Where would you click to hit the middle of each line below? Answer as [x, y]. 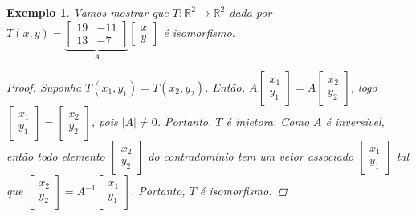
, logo [364, 87]
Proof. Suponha [44, 87]
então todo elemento [56, 156]
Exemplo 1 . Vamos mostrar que [88, 12]
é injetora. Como [268, 122]
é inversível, [355, 122]
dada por [251, 12]
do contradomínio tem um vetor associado [251, 156]
